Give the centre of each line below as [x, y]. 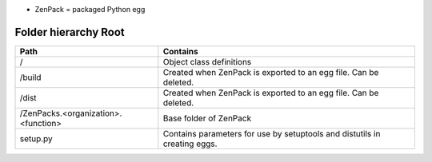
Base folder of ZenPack [207, 118]
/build [30, 77]
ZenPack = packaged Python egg [90, 9]
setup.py [36, 138]
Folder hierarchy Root [70, 32]
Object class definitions [207, 61]
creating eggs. [190, 144]
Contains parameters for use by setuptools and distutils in [272, 133]
